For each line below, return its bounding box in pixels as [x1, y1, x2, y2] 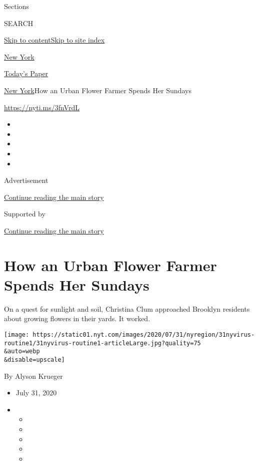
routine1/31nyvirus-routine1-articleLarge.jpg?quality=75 [4, 339, 201, 347]
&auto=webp [4, 348, 40, 355]
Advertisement [4, 175, 48, 185]
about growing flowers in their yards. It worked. [4, 313, 150, 324]
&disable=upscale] [4, 356, 65, 363]
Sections [4, 1, 29, 11]
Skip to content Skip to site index [4, 35, 105, 45]
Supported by [4, 208, 45, 219]
